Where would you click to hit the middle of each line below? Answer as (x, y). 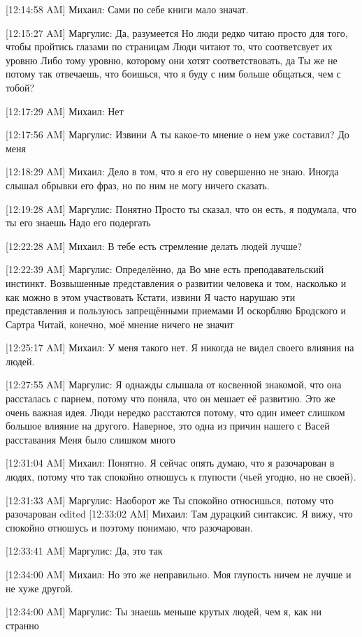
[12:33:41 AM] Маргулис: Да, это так (84, 551)
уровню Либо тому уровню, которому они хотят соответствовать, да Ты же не (172, 60)
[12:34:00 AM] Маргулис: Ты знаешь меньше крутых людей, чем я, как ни (164, 612)
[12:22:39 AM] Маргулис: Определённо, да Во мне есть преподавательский (165, 269)
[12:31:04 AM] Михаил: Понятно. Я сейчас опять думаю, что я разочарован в (170, 463)
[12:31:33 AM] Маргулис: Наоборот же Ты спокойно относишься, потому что (170, 500)
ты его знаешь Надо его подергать (78, 222)
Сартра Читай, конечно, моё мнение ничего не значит (120, 324)
